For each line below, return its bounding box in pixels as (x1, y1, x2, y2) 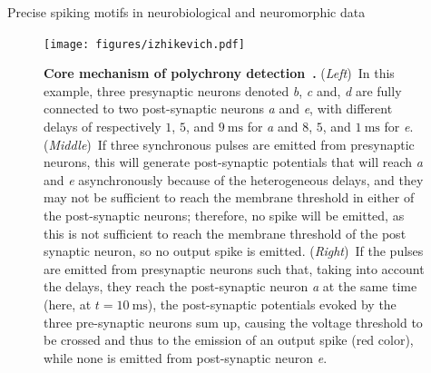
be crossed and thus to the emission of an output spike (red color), (44, 330, 414, 349)
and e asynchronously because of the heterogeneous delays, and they (44, 170, 424, 189)
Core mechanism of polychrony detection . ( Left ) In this (44, 64, 395, 83)
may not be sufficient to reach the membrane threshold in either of (44, 188, 415, 207)
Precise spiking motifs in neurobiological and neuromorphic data (7, 3, 366, 21)
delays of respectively (44, 117, 162, 136)
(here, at (44, 294, 92, 313)
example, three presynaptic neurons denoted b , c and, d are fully (44, 81, 402, 100)
